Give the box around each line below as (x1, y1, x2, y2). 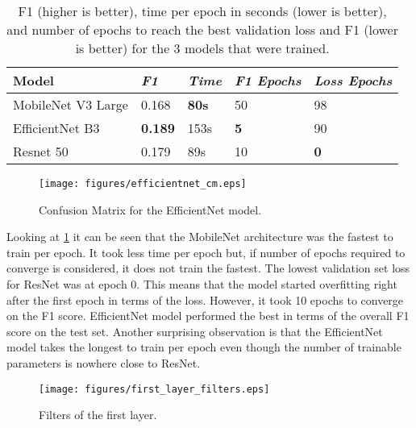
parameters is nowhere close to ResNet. (6, 355, 201, 371)
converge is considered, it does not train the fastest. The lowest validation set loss (6, 260, 410, 276)
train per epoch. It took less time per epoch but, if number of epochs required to (6, 243, 406, 260)
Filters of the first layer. (39, 406, 157, 423)
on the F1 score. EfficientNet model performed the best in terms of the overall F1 (6, 307, 410, 324)
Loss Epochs (314, 71, 393, 89)
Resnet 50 (13, 142, 69, 160)
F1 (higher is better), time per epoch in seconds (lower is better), (18, 2, 387, 20)
